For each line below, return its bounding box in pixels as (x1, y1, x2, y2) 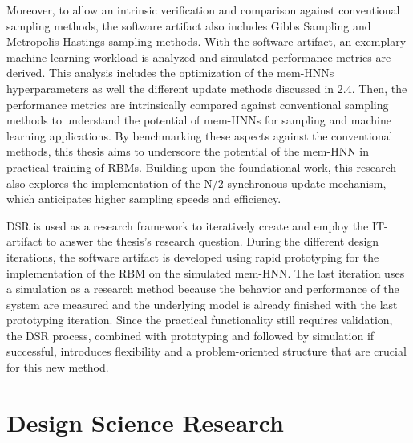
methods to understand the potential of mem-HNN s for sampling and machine (6, 112, 391, 128)
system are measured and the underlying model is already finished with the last (6, 295, 398, 312)
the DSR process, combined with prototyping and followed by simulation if (6, 327, 375, 343)
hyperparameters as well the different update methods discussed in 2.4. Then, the (6, 79, 407, 96)
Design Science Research (6, 405, 284, 438)
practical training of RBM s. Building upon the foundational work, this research (6, 158, 397, 175)
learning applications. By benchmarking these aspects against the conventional (6, 127, 393, 144)
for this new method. (6, 359, 109, 376)
